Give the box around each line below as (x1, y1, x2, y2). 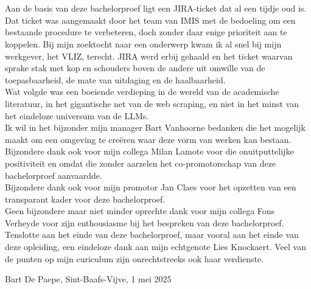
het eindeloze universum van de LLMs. (5, 109, 149, 122)
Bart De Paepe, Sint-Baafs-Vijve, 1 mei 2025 (5, 273, 172, 285)
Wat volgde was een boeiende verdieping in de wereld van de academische (5, 85, 279, 98)
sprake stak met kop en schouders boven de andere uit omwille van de (5, 61, 265, 74)
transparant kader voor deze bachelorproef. (5, 192, 166, 205)
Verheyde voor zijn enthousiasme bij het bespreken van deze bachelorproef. (5, 216, 284, 229)
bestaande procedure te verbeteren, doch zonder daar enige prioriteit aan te (5, 26, 287, 38)
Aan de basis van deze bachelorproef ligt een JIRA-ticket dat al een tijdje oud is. (5, 2, 307, 15)
